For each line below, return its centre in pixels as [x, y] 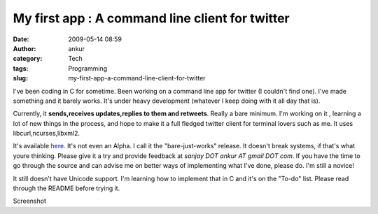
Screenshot [30, 201]
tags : [21, 68]
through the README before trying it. [66, 188]
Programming [88, 68]
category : [28, 59]
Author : [24, 48]
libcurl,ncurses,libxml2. [47, 134]
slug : [20, 78]
